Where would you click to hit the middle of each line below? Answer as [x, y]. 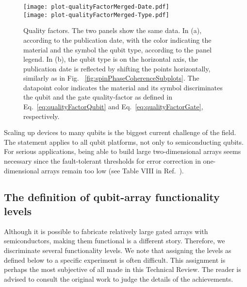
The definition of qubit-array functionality [112, 196]
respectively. [41, 116]
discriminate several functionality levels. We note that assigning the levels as [118, 250]
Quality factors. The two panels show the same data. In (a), [113, 30]
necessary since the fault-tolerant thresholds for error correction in [102, 161]
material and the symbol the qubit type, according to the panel [117, 49]
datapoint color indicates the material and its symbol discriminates [123, 87]
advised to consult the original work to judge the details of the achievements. [119, 279]
